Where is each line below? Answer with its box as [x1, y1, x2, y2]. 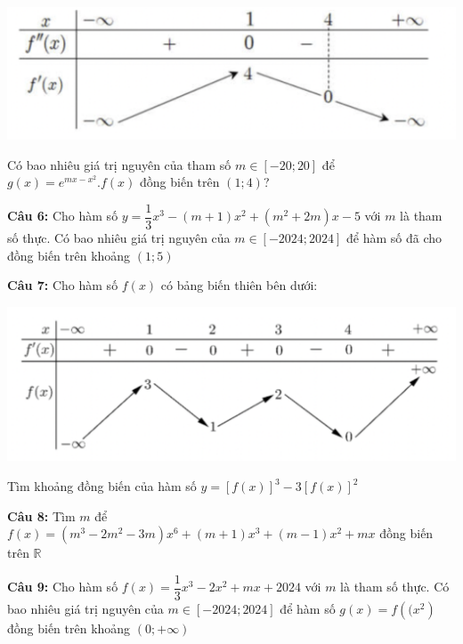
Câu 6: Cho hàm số [7, 206, 118, 225]
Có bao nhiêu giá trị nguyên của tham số [7, 155, 231, 173]
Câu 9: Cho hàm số [7, 577, 118, 596]
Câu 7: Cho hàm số [7, 276, 118, 294]
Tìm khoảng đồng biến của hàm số [7, 477, 197, 495]
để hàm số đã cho [346, 228, 443, 246]
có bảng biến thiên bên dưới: [160, 276, 318, 294]
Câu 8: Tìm [7, 506, 76, 525]
